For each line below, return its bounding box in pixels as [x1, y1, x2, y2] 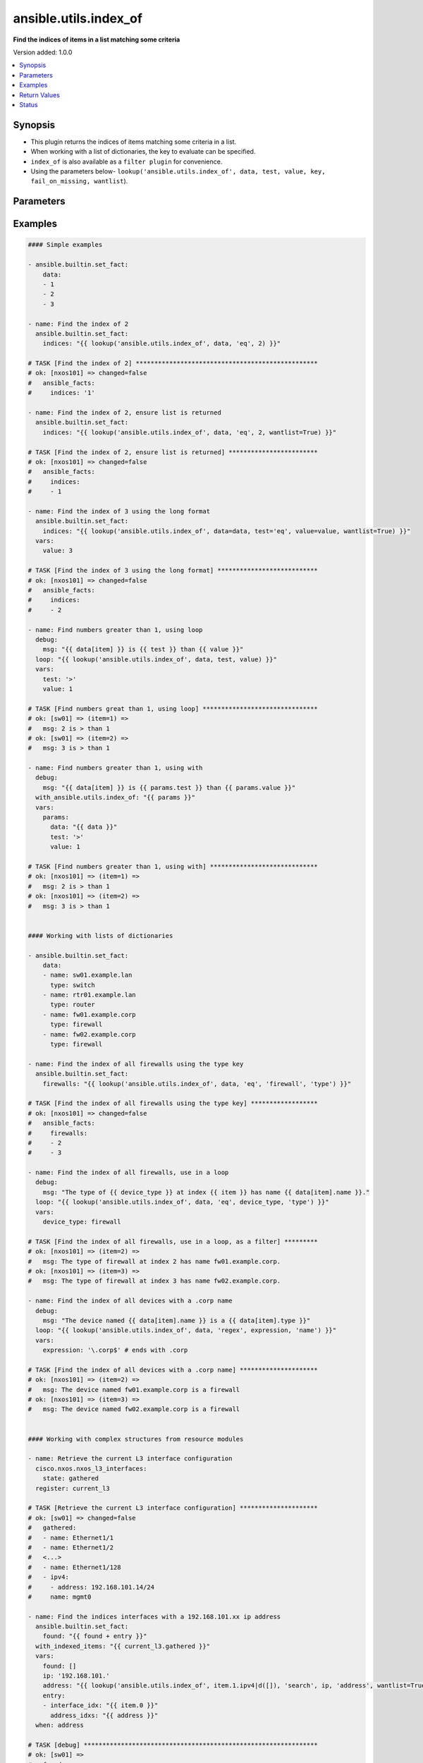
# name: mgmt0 [27, 1592, 92, 1601]
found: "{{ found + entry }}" [42, 1633, 147, 1640]
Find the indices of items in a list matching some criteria [13, 35, 180, 44]
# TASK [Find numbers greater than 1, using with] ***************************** [27, 862, 319, 870]
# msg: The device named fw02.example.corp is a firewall [27, 1405, 240, 1413]
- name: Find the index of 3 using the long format [27, 507, 211, 515]
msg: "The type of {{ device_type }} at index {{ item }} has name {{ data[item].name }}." [42, 1188, 370, 1196]
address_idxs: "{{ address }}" [50, 1711, 159, 1719]
